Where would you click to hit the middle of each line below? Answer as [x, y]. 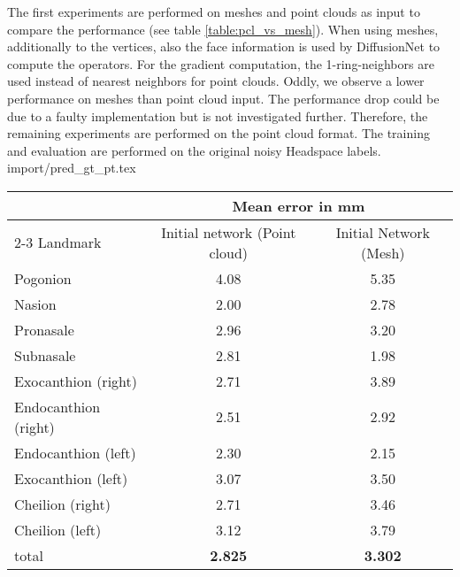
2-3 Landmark [58, 242]
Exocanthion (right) [76, 381]
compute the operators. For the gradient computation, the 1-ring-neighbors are [221, 63]
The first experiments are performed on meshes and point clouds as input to [214, 12]
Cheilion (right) [62, 504]
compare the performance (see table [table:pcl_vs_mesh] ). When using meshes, [223, 29]
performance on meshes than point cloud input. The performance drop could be [223, 98]
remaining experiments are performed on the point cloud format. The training [218, 133]
